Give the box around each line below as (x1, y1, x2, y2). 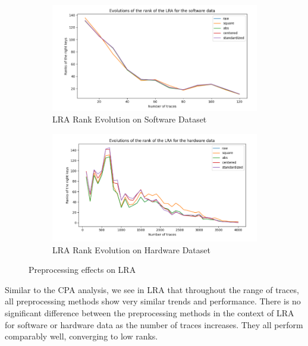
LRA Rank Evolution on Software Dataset (52, 113, 207, 125)
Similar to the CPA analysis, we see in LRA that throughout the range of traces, (5, 283, 299, 295)
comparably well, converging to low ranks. (5, 330, 158, 342)
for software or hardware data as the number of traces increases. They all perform (5, 318, 303, 331)
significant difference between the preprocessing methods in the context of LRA (5, 306, 294, 319)
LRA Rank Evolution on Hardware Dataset (52, 243, 210, 256)
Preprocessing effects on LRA (29, 263, 136, 276)
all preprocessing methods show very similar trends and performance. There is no (5, 295, 301, 307)
